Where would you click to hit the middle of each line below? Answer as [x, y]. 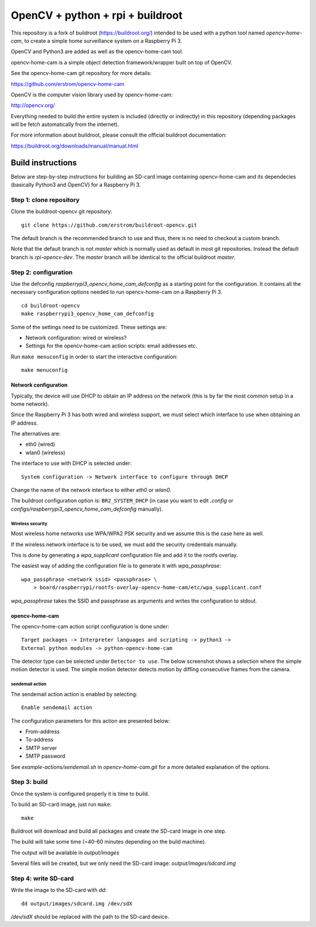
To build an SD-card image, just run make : [61, 805]
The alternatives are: [36, 434]
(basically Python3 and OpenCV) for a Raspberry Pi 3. [76, 185]
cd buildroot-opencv [51, 305]
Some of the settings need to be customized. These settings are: [89, 327]
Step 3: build [29, 782]
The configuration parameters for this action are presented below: [90, 721]
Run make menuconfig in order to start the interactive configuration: [94, 357]
